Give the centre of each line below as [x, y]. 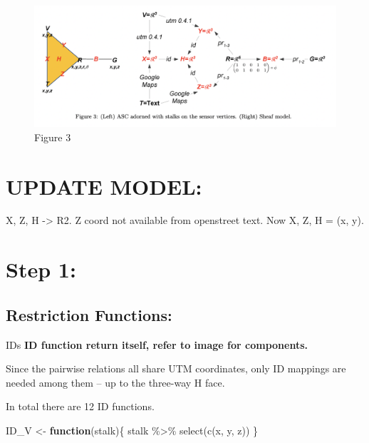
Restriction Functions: [89, 314]
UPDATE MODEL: [104, 186]
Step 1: [41, 269]
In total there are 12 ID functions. [80, 406]
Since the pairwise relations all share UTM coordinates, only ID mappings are [176, 368]
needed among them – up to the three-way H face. [115, 382]
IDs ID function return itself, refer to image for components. [157, 344]
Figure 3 [53, 137]
